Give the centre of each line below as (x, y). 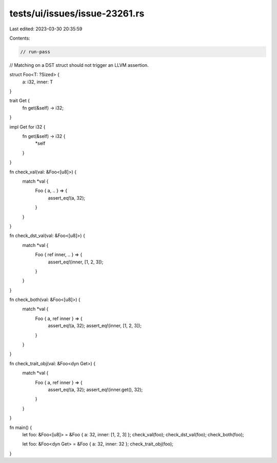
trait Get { (20, 101)
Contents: (20, 38)
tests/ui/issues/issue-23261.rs (77, 13)
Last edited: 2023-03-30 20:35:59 (46, 29)
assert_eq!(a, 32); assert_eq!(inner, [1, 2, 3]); (95, 326)
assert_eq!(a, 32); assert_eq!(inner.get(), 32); (95, 389)
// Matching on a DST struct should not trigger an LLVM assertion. (79, 65)
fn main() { (21, 428)
